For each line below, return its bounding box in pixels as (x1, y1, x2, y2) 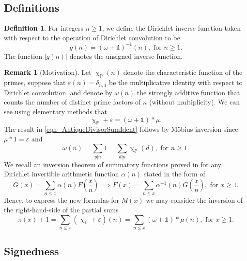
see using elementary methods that (4, 106, 107, 116)
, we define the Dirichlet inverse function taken (102, 23, 241, 33)
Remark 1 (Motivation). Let (4, 67, 92, 77)
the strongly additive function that (137, 87, 240, 97)
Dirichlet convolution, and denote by (4, 87, 112, 97)
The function (4, 51, 42, 61)
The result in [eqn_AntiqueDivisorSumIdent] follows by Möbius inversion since (4, 124, 238, 134)
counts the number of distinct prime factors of (4, 97, 141, 107)
